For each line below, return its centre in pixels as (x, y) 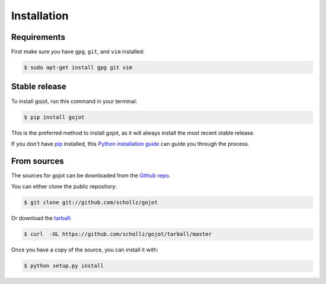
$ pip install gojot (54, 117)
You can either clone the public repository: (64, 186)
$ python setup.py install (64, 266)
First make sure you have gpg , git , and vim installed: (78, 52)
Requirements (38, 37)
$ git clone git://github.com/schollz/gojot (91, 203)
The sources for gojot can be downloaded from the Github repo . (91, 175)
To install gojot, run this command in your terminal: (74, 101)
